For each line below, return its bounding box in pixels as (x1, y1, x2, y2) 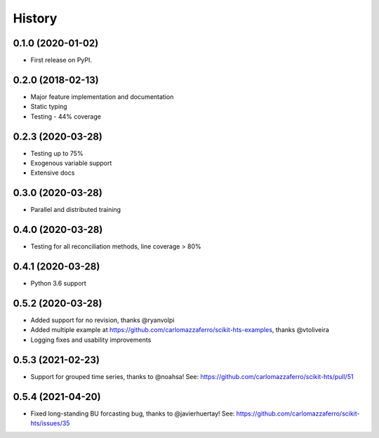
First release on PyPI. (30, 56, 93, 65)
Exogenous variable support (30, 159, 112, 168)
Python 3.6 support (30, 279, 87, 288)
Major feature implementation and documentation (30, 92, 174, 101)
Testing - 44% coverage (30, 112, 102, 121)
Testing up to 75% (30, 149, 84, 157)
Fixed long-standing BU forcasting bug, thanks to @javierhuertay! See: (30, 409, 235, 418)
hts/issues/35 (30, 419, 70, 427)
